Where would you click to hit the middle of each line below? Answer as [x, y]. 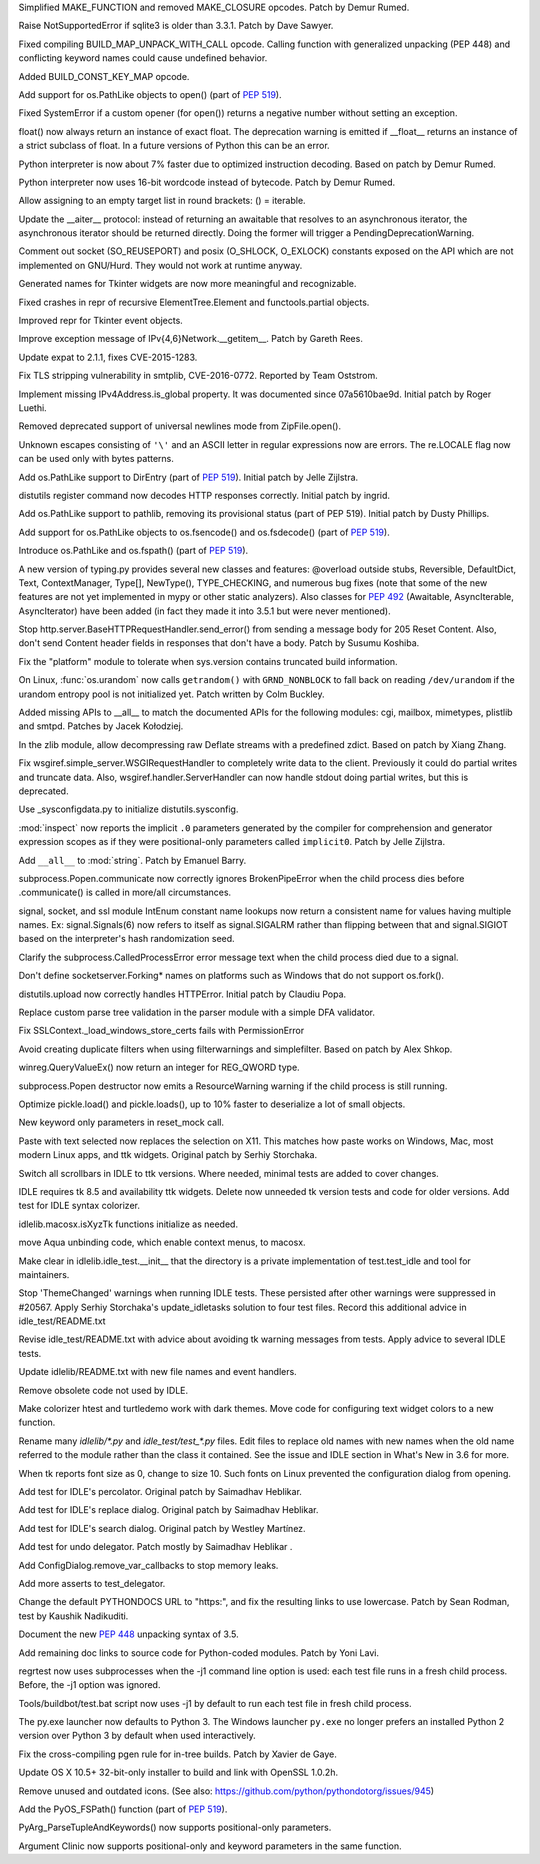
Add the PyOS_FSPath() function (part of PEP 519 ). [123, 1809]
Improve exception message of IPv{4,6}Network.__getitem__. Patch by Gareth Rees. [191, 339]
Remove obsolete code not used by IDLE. [103, 1390]
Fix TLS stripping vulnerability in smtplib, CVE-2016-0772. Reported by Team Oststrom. [198, 376]
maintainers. [44, 1274]
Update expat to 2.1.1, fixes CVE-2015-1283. [108, 357]
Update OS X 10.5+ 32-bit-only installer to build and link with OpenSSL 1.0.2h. [178, 1772]
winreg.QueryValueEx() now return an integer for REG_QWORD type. [159, 1067]
